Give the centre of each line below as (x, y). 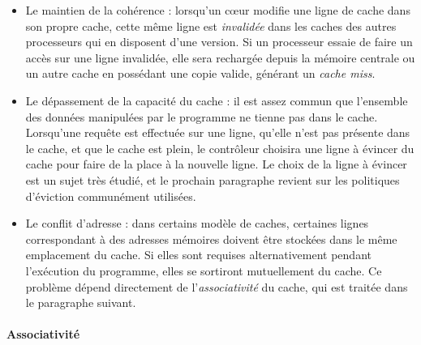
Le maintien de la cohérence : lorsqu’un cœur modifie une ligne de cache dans (218, 10)
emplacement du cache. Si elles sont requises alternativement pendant (198, 255)
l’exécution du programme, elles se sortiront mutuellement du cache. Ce (204, 270)
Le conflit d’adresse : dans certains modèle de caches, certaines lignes (197, 223)
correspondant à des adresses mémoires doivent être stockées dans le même (211, 239)
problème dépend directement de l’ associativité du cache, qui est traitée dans (217, 286)
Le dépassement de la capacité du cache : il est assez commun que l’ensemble (217, 100)
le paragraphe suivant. (81, 302)
